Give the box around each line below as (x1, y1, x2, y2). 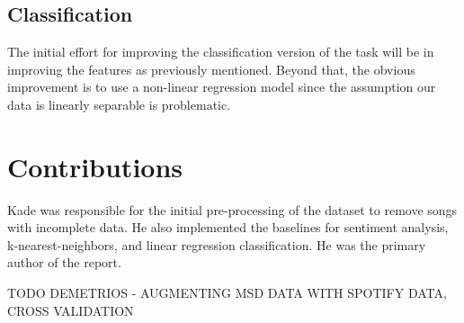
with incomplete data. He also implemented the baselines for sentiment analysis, (7, 218, 449, 237)
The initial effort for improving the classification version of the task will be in (7, 42, 434, 61)
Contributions (7, 148, 183, 184)
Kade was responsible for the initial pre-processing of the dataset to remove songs (7, 200, 458, 219)
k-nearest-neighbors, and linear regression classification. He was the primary (7, 235, 426, 254)
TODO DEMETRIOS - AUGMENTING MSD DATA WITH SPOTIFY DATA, (7, 283, 447, 302)
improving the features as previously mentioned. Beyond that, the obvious (7, 59, 415, 78)
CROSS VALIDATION (7, 301, 134, 319)
